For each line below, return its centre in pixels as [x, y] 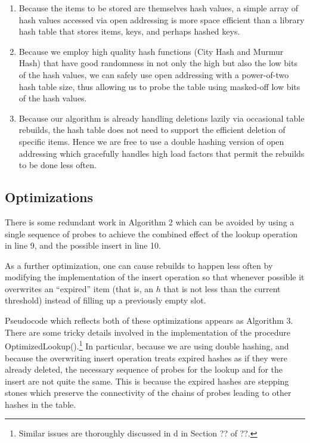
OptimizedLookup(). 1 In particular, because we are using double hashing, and [147, 345]
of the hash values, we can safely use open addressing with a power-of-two [154, 74]
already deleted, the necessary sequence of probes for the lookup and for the [144, 369]
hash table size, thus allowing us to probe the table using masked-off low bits [159, 86]
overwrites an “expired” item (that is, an [79, 288]
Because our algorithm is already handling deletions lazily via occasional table [162, 118]
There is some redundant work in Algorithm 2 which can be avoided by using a [150, 221]
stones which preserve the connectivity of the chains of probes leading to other [148, 393]
